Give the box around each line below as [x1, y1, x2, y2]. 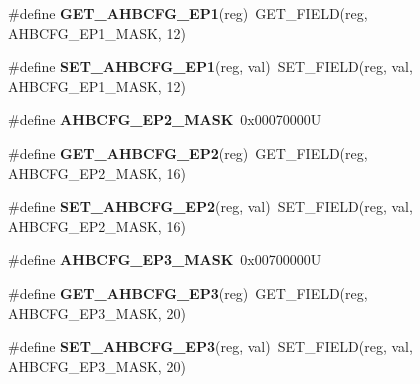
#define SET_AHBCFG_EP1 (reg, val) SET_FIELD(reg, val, [8, 56, 413, 77]
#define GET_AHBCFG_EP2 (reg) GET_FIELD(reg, [8, 142, 368, 163]
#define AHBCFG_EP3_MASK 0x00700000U [8, 249, 322, 270]
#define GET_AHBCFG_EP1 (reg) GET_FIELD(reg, [8, 3, 368, 23]
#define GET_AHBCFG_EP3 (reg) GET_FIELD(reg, [8, 282, 368, 303]
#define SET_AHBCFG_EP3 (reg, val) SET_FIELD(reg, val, [8, 336, 413, 357]
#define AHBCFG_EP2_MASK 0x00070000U [8, 109, 322, 130]
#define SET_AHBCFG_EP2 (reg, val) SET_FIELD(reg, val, [8, 196, 413, 217]
